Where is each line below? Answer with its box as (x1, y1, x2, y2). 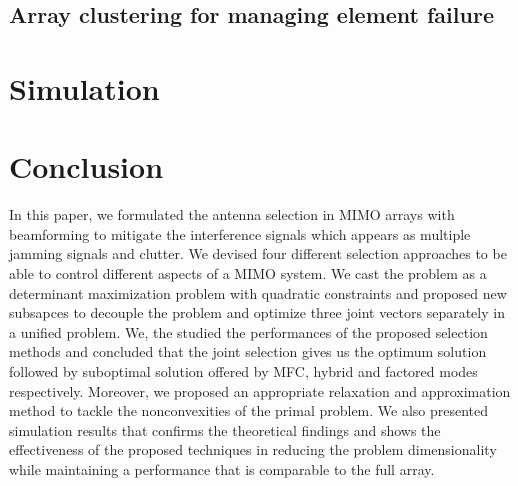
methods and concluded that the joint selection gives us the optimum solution (9, 341, 487, 362)
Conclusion (9, 146, 164, 187)
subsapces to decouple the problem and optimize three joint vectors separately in (9, 302, 505, 323)
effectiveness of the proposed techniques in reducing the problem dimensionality (9, 439, 497, 460)
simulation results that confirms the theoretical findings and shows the (9, 419, 441, 440)
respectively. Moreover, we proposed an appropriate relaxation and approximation (9, 380, 511, 401)
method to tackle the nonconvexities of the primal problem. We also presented (9, 400, 489, 421)
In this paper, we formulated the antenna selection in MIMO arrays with (9, 204, 455, 225)
